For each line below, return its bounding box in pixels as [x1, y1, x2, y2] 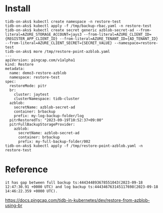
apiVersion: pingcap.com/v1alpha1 [5, 57, 76, 63]
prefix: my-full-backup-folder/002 [18, 139, 91, 144]
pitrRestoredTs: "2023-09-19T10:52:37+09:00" [9, 118, 104, 122]
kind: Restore [5, 62, 34, 67]
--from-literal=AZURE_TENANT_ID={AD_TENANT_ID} [59, 36, 159, 41]
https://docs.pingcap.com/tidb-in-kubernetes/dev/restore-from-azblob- [5, 197, 150, 203]
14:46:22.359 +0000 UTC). [5, 189, 58, 193]
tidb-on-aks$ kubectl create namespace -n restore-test [5, 19, 121, 24]
